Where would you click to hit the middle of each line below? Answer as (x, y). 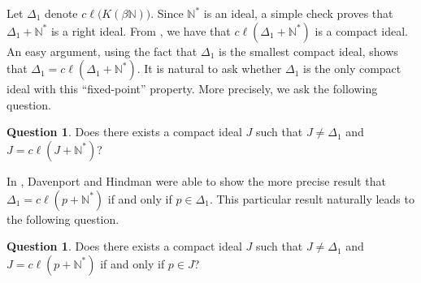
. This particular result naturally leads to (312, 198)
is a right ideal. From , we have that (141, 30)
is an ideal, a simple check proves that (298, 13)
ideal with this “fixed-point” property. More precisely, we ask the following (192, 89)
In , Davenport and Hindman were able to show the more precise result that (196, 180)
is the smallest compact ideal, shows (308, 51)
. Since (167, 13)
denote (61, 13)
